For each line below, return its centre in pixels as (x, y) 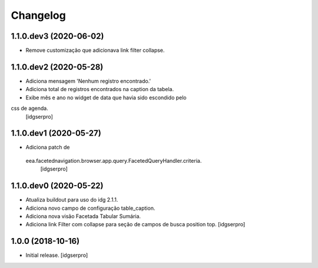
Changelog (38, 15)
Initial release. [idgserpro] (57, 255)
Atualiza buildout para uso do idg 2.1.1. (72, 200)
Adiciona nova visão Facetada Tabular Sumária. (83, 216)
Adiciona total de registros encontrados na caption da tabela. (100, 89)
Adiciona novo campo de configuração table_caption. (90, 208)
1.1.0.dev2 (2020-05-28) (57, 67)
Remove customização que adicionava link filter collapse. (95, 51)
